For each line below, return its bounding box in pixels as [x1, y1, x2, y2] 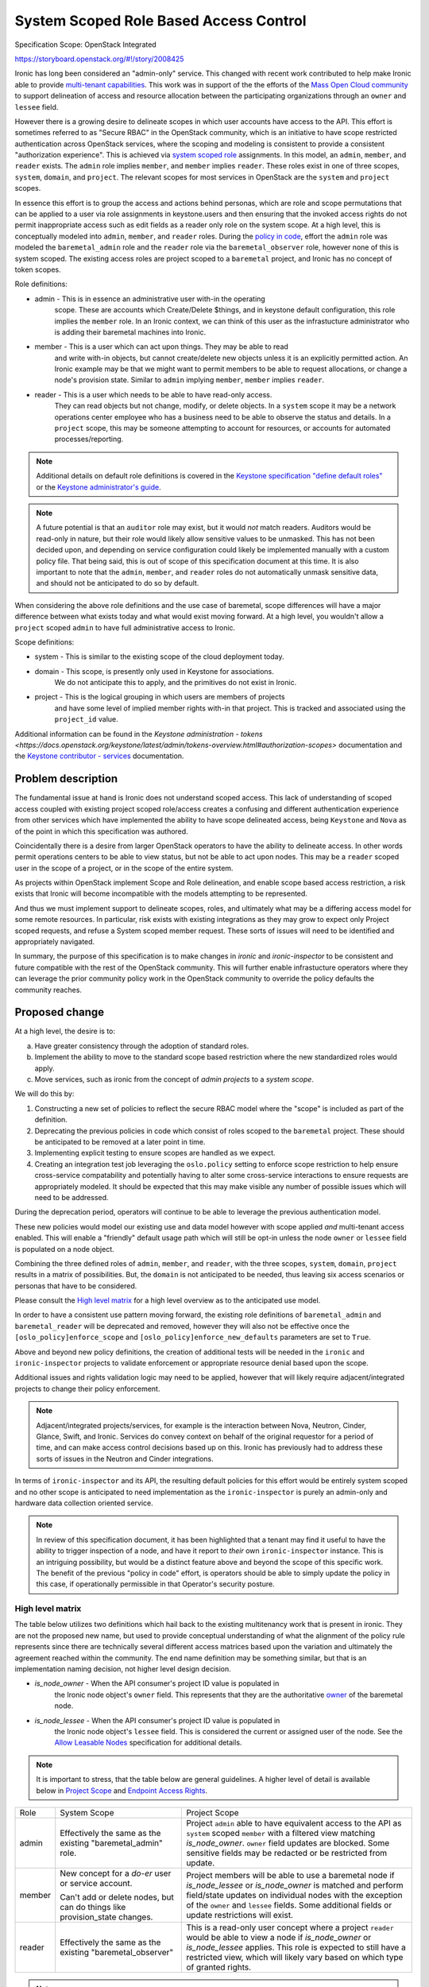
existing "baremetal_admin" [60, 1837, 163, 1848]
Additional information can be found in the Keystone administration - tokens [14, 729, 263, 738]
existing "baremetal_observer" [60, 1946, 174, 1958]
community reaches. [14, 985, 83, 994]
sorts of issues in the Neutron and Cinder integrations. [36, 1454, 214, 1463]
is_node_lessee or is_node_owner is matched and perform [186, 1880, 404, 1891]
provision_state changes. [60, 1911, 153, 1923]
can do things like [60, 1901, 126, 1912]
